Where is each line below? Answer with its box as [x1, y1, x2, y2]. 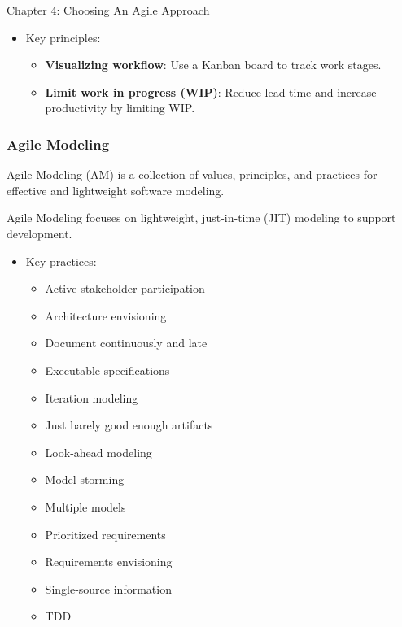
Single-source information [45, 580, 172, 597]
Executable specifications [45, 361, 170, 378]
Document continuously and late [45, 334, 208, 351]
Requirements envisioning [45, 553, 173, 570]
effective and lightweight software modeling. [7, 181, 225, 198]
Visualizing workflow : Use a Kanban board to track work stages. [45, 56, 382, 73]
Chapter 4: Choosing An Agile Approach [7, 2, 210, 18]
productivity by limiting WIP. [45, 99, 195, 116]
